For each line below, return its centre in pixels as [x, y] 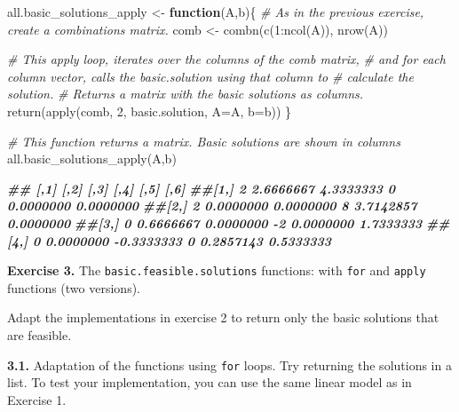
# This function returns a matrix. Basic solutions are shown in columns [204, 141]
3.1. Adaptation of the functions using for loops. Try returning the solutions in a [229, 364]
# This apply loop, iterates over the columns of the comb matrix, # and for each [226, 59]
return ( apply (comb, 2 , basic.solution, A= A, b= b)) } [150, 111]
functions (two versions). [74, 287]
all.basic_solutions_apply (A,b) [92, 158]
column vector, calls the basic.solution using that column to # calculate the [210, 76]
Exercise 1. [37, 399]
